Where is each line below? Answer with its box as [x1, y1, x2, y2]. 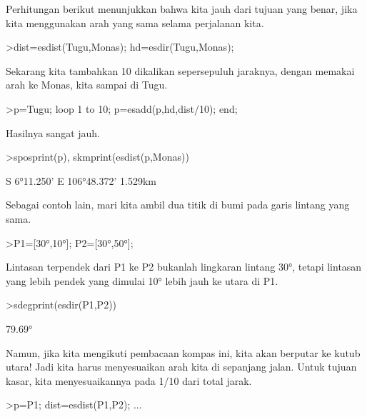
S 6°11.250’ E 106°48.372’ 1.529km [6, 173, 156, 188]
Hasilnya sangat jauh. [6, 125, 101, 140]
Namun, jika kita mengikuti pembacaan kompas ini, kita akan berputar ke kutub [6, 345, 361, 360]
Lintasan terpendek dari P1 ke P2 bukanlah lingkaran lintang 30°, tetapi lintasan [6, 259, 362, 274]
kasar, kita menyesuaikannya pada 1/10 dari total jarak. [6, 373, 252, 388]
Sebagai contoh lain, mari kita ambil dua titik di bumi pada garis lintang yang [6, 197, 350, 212]
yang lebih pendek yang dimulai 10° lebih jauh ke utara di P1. [6, 273, 278, 288]
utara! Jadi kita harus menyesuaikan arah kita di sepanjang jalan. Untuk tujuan [6, 359, 357, 374]
